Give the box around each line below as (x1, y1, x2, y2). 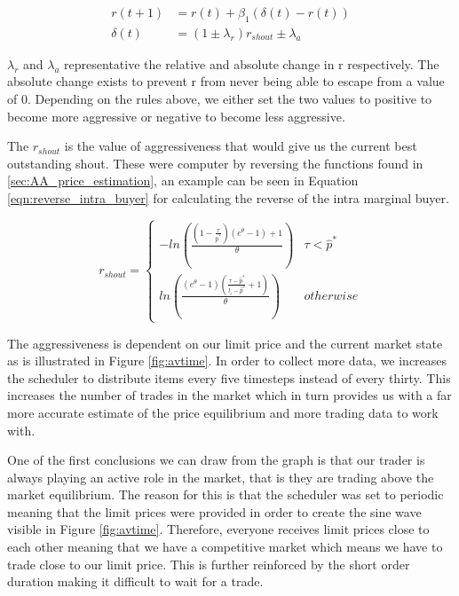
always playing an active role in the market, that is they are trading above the (7, 467, 434, 486)
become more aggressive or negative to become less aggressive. (7, 106, 345, 125)
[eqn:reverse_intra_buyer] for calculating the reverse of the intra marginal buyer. (7, 189, 449, 208)
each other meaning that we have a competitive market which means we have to (7, 537, 443, 556)
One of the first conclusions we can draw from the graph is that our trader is (7, 451, 425, 469)
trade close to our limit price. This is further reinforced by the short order (7, 554, 410, 573)
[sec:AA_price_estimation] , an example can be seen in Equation (7, 171, 359, 190)
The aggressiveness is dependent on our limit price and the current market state (7, 333, 443, 352)
